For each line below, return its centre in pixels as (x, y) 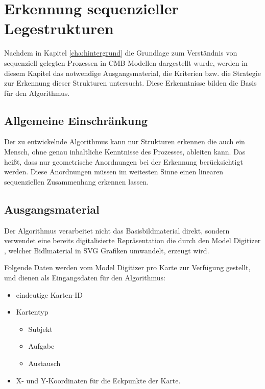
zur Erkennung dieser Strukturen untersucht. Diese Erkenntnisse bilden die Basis (130, 83)
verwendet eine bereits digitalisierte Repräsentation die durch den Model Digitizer (132, 240)
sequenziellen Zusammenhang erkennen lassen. (77, 181)
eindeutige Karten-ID (49, 294)
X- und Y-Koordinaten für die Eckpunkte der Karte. (98, 380)
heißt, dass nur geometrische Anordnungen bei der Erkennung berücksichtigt (124, 161)
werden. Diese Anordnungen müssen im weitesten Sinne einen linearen (114, 172)
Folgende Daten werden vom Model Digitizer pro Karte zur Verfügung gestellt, (127, 267)
